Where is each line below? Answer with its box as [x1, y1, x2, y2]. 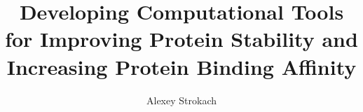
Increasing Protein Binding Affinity [6, 52, 357, 80]
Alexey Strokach [146, 92, 217, 107]
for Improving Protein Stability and [5, 24, 358, 53]
